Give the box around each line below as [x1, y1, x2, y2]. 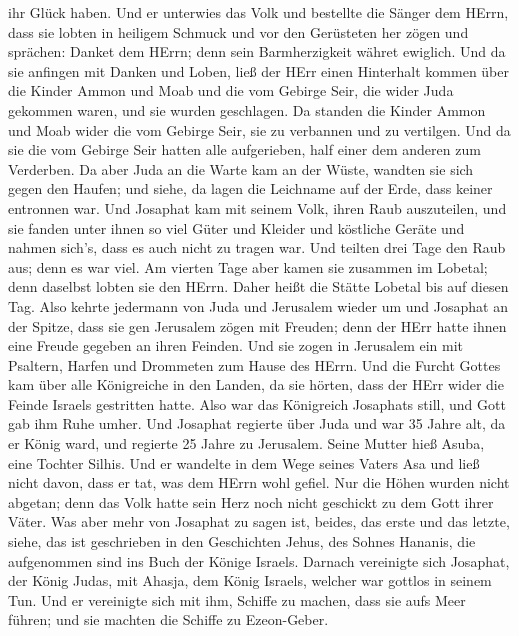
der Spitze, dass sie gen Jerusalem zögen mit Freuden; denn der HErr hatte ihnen [8, 315, 507, 336]
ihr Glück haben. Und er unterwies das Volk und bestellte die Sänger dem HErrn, [8, 2, 509, 22]
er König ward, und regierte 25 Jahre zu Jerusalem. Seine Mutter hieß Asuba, [8, 433, 485, 454]
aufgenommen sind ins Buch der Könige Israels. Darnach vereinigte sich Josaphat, [8, 550, 510, 571]
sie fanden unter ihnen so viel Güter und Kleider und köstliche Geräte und [8, 217, 465, 238]
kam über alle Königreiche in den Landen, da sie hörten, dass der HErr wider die [8, 374, 504, 395]
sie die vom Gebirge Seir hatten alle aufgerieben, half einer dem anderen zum [8, 139, 481, 160]
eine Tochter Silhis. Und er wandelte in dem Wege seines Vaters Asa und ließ [8, 452, 480, 473]
